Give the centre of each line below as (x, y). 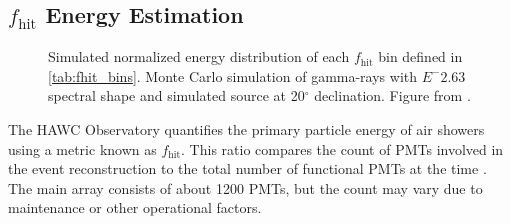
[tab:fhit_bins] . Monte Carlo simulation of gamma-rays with (233, 75)
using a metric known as (82, 148)
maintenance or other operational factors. (135, 207)
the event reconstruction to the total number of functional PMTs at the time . (247, 168)
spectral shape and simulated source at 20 (176, 95)
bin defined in (420, 56)
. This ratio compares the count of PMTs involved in (342, 148)
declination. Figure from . (392, 95)
